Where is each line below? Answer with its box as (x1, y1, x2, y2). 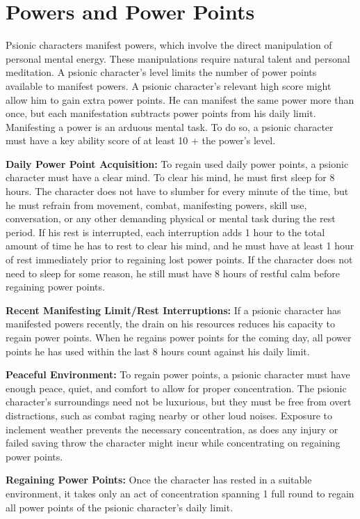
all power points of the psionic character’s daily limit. (6, 499, 234, 514)
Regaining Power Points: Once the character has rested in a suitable (6, 472, 312, 487)
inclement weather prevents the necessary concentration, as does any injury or (6, 421, 338, 436)
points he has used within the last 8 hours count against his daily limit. (6, 343, 310, 358)
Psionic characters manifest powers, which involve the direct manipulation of (6, 38, 332, 52)
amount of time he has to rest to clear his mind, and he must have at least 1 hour (6, 238, 354, 253)
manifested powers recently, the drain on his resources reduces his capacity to (6, 316, 336, 331)
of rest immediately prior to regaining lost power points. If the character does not (6, 252, 353, 267)
